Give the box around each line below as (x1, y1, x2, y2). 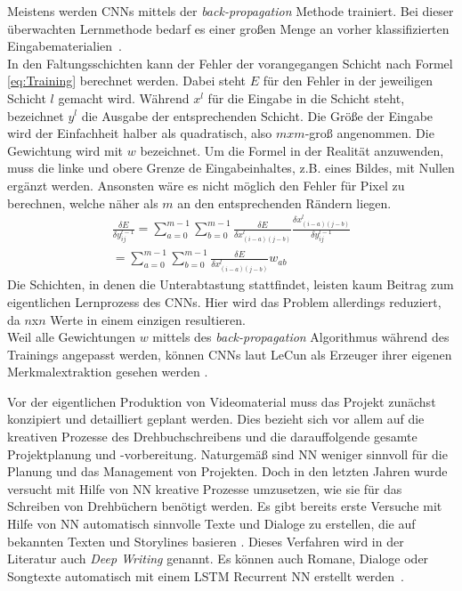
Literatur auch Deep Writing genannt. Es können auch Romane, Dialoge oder (7, 549, 429, 568)
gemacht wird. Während (58, 88, 190, 107)
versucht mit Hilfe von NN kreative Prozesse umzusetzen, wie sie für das (7, 479, 402, 498)
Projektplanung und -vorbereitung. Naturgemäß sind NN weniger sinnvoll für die (7, 444, 448, 463)
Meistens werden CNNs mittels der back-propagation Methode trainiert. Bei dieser (7, 2, 454, 20)
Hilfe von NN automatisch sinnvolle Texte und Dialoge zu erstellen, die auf (7, 514, 416, 533)
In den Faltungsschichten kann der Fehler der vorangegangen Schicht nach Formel (7, 53, 453, 72)
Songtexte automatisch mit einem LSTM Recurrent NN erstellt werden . (7, 566, 404, 585)
